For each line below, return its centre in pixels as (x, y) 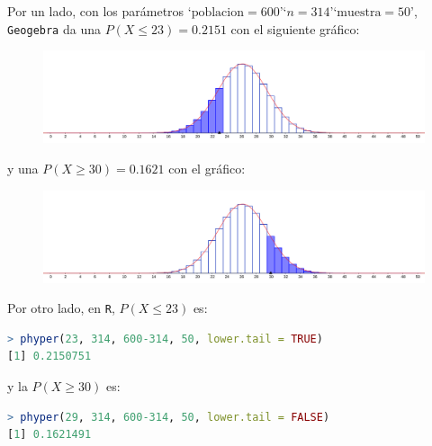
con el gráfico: (207, 168)
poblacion (217, 13)
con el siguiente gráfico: (295, 28)
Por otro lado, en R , (61, 308)
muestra (359, 13)
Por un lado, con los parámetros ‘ (99, 11)
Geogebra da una (54, 28)
